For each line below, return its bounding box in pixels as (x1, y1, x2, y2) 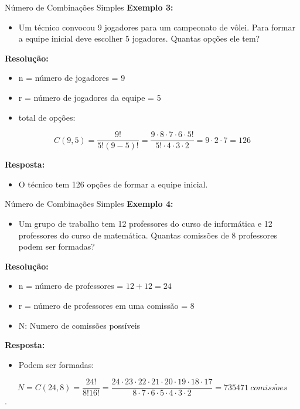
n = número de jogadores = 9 (18, 71, 125, 84)
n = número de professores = (18, 280, 124, 292)
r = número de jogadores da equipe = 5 (18, 91, 161, 103)
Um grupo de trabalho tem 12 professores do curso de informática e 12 (18, 217, 272, 229)
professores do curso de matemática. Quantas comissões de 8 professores (18, 229, 277, 241)
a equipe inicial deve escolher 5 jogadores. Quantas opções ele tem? (18, 32, 260, 45)
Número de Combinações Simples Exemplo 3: (5, 1, 173, 13)
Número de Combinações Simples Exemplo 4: (5, 197, 173, 210)
